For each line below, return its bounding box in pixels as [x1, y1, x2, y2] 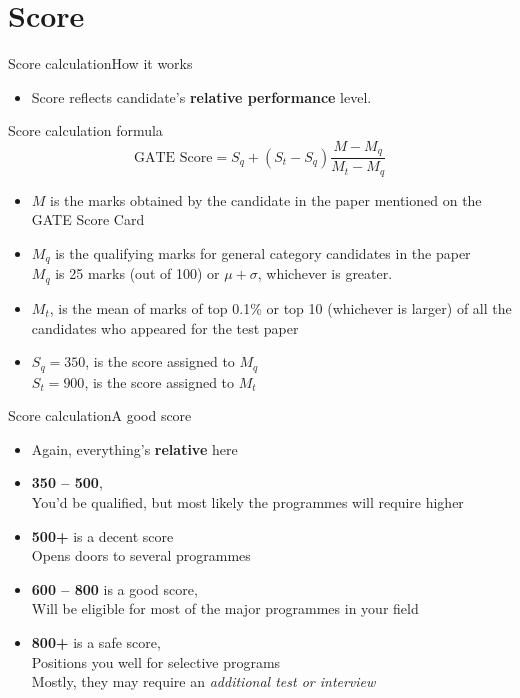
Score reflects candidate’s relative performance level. [31, 86, 372, 107]
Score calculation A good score [8, 405, 192, 426]
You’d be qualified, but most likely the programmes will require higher [31, 491, 464, 512]
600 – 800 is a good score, [31, 578, 198, 599]
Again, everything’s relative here [31, 438, 238, 459]
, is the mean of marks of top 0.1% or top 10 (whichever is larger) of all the [49, 297, 512, 318]
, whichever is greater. [257, 263, 393, 284]
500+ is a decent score [31, 525, 174, 546]
